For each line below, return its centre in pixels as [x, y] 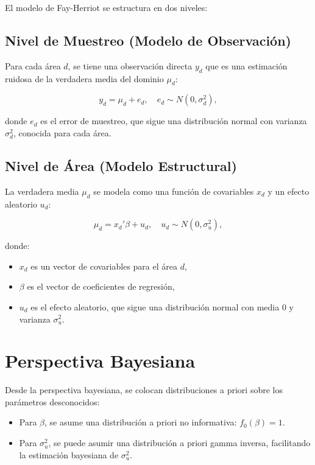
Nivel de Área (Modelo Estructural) [121, 165]
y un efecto [288, 191]
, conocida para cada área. [62, 132]
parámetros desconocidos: [52, 401]
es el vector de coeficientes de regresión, [101, 286]
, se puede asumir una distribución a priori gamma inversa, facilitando [179, 443]
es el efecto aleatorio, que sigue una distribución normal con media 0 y [162, 306]
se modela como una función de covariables [174, 191]
